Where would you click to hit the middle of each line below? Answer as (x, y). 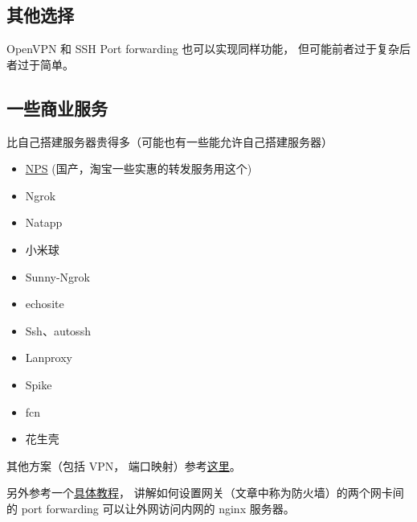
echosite (45, 304)
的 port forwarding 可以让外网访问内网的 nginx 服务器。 (151, 508)
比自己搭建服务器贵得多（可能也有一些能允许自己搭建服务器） (170, 141)
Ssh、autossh (58, 330)
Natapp (44, 222)
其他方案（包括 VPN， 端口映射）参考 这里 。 (124, 465)
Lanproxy (49, 358)
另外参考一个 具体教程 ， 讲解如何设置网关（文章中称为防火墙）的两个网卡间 (205, 493)
